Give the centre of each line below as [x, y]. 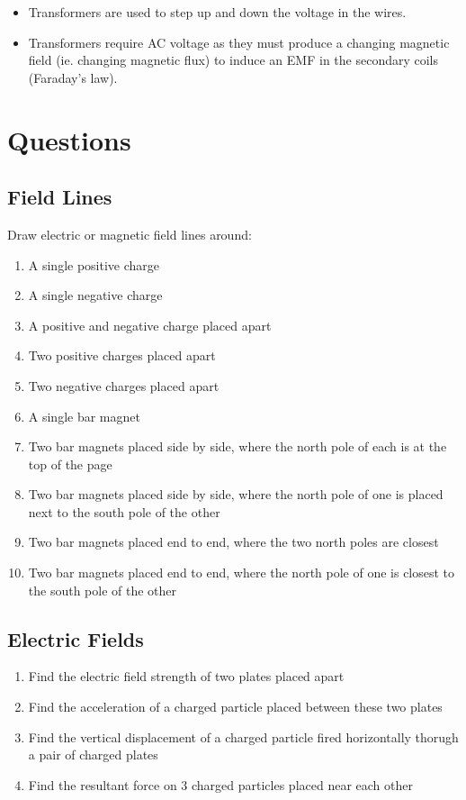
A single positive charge [94, 264]
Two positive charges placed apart [122, 355]
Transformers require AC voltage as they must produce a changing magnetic [239, 42]
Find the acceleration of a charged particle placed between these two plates [235, 707]
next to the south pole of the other [124, 511]
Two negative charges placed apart [124, 385]
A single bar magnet [84, 416]
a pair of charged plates [93, 755]
